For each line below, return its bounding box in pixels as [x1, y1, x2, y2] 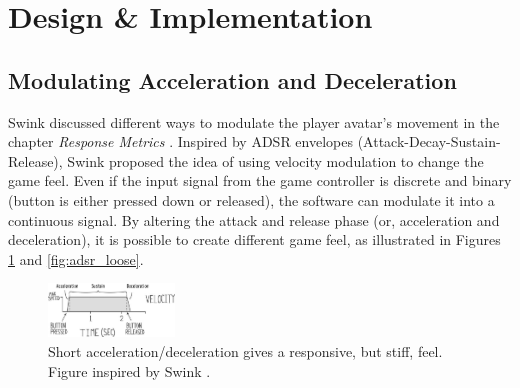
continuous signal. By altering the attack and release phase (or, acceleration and [8, 209, 500, 230]
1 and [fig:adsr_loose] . [8, 248, 144, 269]
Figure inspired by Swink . [48, 360, 211, 381]
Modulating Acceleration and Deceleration [8, 64, 457, 95]
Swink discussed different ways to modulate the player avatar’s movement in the [8, 111, 500, 132]
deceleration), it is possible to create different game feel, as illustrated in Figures [8, 229, 501, 250]
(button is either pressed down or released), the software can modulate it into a [8, 189, 495, 210]
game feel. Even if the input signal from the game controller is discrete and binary [8, 170, 512, 191]
